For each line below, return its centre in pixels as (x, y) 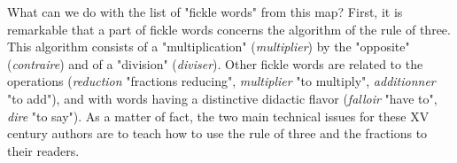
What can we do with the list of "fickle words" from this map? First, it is (205, 12)
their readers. (43, 150)
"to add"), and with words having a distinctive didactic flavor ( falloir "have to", (222, 98)
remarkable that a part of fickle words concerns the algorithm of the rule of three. (229, 29)
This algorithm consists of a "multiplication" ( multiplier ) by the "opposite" (209, 47)
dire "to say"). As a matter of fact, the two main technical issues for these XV (218, 116)
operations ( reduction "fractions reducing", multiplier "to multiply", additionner (221, 81)
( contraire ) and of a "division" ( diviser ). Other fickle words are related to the (215, 63)
